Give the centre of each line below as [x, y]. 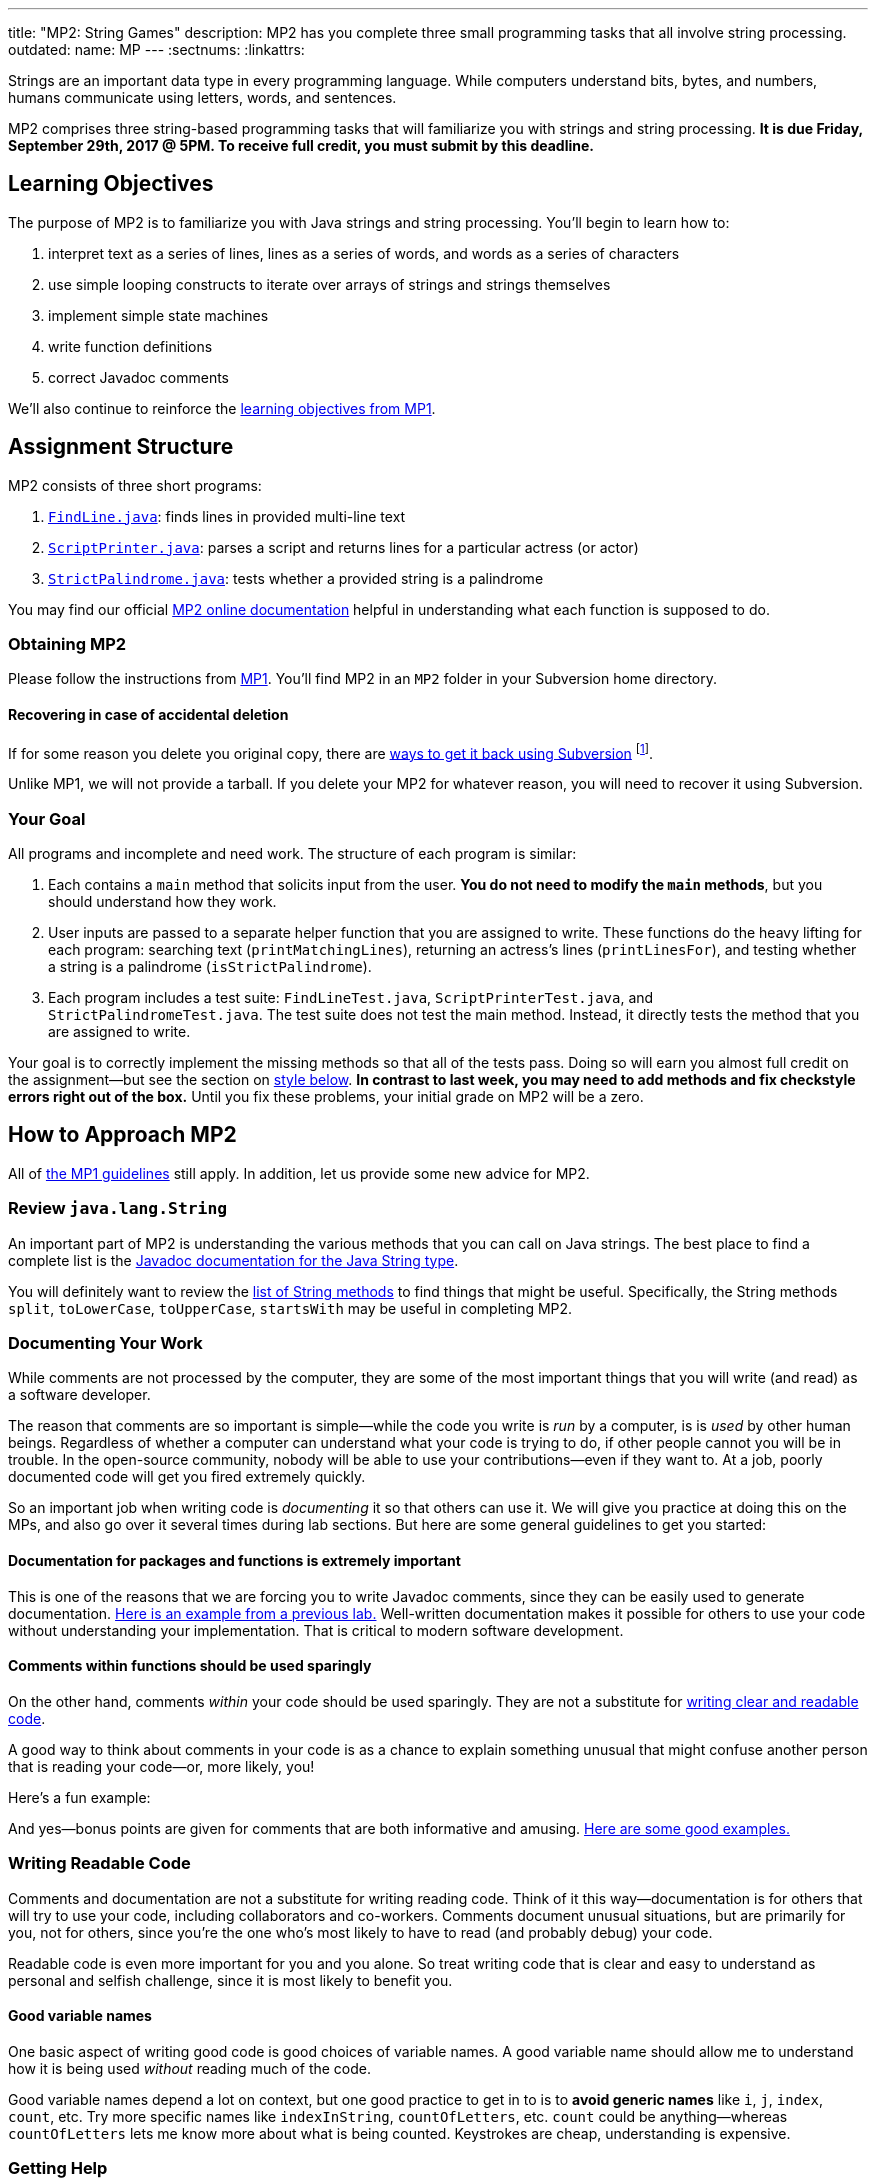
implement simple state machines [158, 315]
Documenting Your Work [105, 1343]
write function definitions [130, 346]
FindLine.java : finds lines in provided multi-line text [227, 516]
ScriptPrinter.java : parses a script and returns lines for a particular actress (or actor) [343, 547]
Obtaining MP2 [67, 644]
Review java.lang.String [118, 1208]
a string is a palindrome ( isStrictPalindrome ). [210, 967]
